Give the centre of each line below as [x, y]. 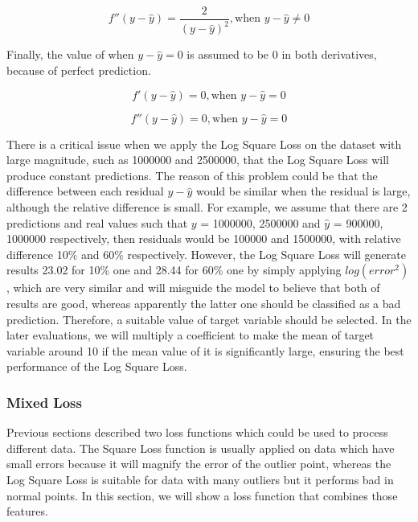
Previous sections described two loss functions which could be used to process [197, 432]
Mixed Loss [44, 402]
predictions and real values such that [97, 222]
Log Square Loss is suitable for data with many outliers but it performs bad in [200, 479]
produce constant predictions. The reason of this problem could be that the [192, 175]
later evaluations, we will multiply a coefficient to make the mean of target [191, 335]
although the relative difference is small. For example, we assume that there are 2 [207, 206]
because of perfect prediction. [79, 70]
